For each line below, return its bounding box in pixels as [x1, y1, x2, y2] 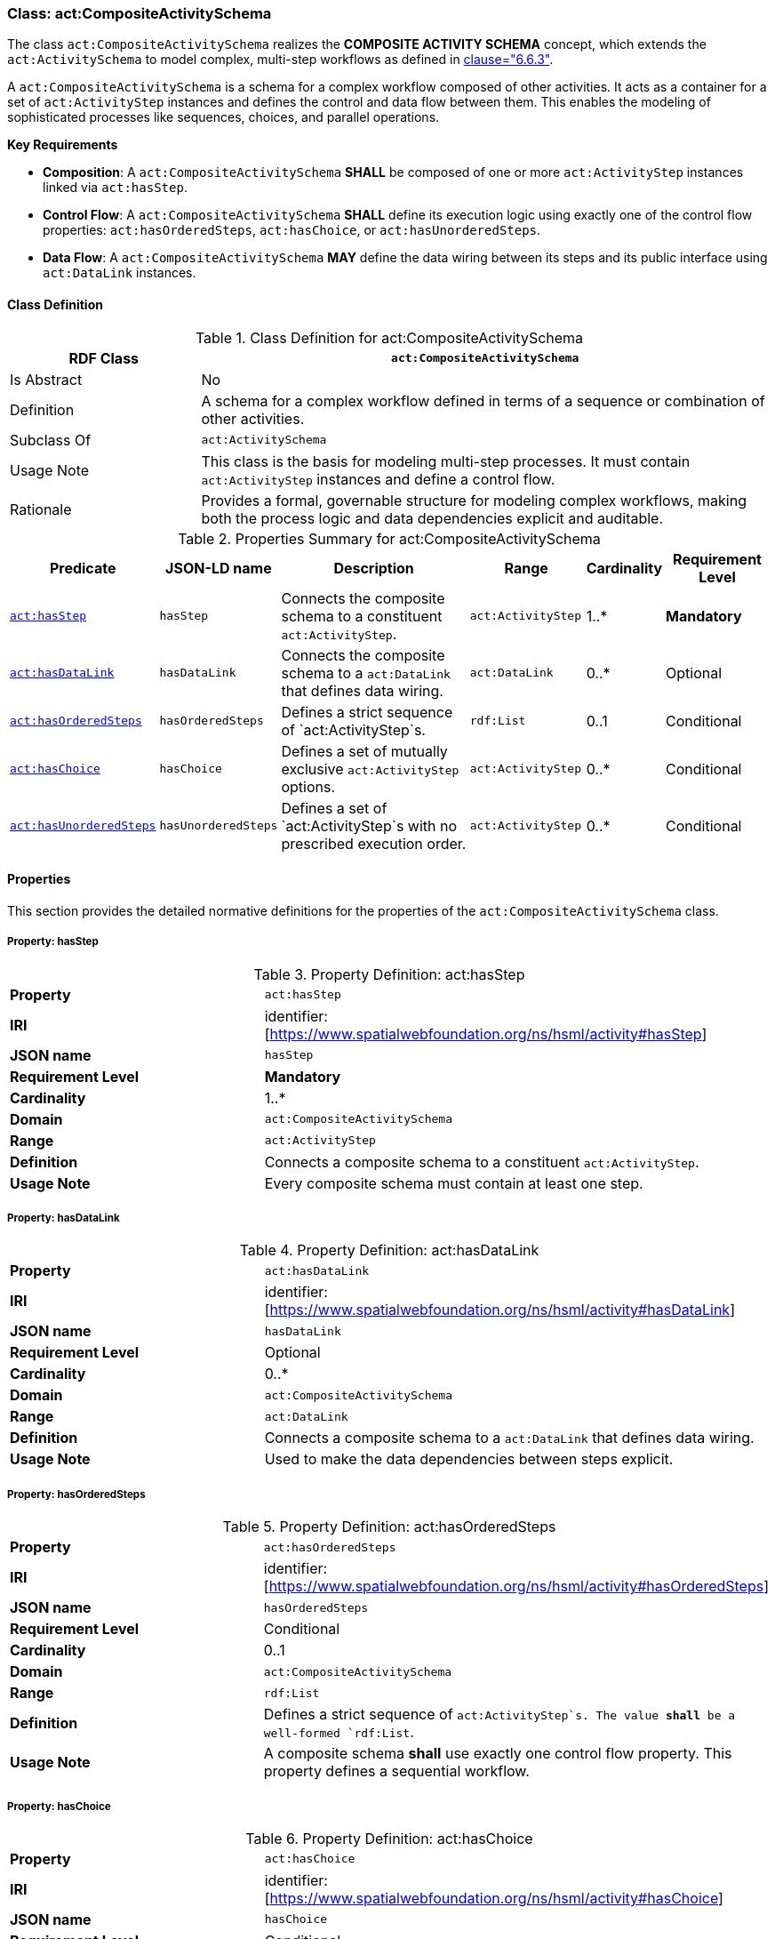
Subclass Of [10, 430, 92, 449]
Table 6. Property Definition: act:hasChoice [245, 1829, 533, 1847]
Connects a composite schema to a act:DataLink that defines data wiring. [264, 1429, 755, 1447]
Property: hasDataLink [7, 1211, 120, 1224]
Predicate [49, 558, 116, 577]
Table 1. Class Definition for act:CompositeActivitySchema [195, 328, 584, 347]
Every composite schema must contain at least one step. [264, 1174, 643, 1192]
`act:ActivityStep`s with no [281, 816, 458, 835]
